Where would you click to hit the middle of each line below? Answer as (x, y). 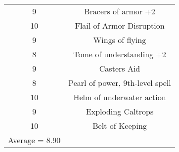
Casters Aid (120, 68)
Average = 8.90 (34, 140)
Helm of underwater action (120, 97)
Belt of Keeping (120, 126)
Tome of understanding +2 (120, 54)
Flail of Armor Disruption (120, 25)
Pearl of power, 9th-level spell (120, 83)
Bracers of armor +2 (120, 11)
